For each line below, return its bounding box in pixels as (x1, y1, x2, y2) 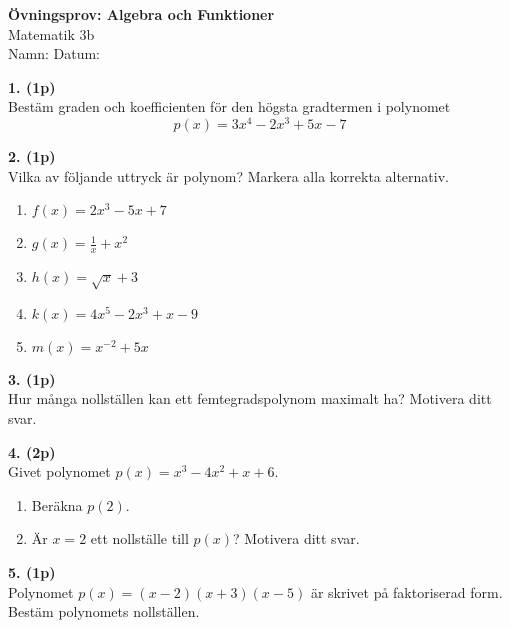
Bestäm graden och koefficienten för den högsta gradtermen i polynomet (8, 96, 451, 117)
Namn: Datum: (8, 43, 100, 64)
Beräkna (31, 494, 83, 515)
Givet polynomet (8, 461, 111, 482)
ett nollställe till (90, 528, 189, 549)
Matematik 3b (8, 23, 95, 44)
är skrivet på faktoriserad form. (310, 581, 503, 602)
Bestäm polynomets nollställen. (8, 601, 200, 622)
